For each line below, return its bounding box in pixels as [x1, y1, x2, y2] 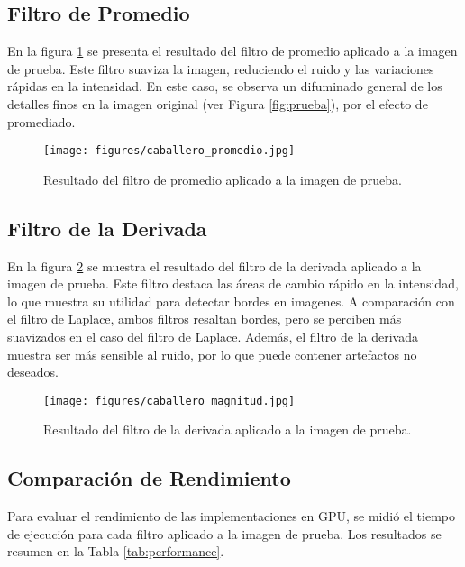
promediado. [7, 112, 76, 131]
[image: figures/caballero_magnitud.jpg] [43, 394, 296, 407]
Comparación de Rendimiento [7, 464, 291, 492]
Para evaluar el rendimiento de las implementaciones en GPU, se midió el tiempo [7, 507, 456, 526]
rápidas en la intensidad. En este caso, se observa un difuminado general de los [7, 77, 442, 96]
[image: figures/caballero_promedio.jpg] [43, 144, 296, 158]
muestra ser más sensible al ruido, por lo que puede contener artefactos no [7, 344, 417, 363]
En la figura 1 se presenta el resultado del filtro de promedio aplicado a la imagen [7, 41, 458, 60]
